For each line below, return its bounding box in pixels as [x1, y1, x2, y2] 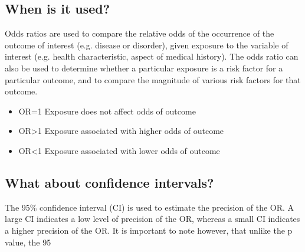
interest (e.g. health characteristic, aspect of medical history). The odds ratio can [5, 50, 299, 63]
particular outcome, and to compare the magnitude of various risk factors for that [5, 73, 301, 86]
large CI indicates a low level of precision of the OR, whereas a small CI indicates [5, 212, 300, 225]
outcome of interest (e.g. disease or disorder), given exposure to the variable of [5, 38, 288, 51]
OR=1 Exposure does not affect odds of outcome [18, 104, 196, 117]
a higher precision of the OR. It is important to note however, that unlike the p [5, 224, 293, 236]
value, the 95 [5, 235, 51, 248]
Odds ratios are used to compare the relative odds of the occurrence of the [5, 27, 274, 40]
